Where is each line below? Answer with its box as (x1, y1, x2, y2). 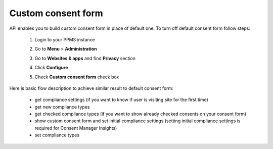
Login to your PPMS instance (34, 36, 96, 42)
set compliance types (34, 132, 80, 138)
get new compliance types (34, 104, 90, 110)
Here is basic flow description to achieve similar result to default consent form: (9, 85, 174, 91)
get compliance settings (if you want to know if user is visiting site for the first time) (34, 96, 208, 103)
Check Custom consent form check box (34, 74, 119, 80)
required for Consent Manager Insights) (34, 125, 117, 131)
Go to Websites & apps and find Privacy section (34, 55, 136, 61)
